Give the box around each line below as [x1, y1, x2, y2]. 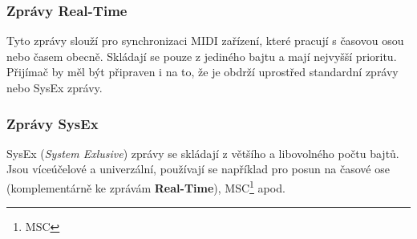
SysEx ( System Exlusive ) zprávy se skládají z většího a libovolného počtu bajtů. [6, 144, 399, 161]
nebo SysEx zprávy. [6, 79, 103, 95]
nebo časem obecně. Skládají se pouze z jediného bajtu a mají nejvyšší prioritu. [6, 47, 397, 64]
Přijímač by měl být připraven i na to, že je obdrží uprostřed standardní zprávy [6, 63, 399, 80]
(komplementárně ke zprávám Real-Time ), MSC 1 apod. [6, 177, 285, 196]
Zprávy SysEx [6, 113, 99, 133]
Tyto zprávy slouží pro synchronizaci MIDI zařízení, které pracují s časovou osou [6, 32, 404, 49]
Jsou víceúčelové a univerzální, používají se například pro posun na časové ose [6, 160, 390, 177]
